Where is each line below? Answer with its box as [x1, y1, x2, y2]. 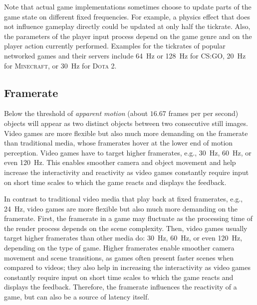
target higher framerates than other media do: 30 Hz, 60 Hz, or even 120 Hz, [4, 232, 243, 243]
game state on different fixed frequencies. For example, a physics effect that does [4, 11, 250, 21]
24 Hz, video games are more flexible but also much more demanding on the [4, 203, 238, 213]
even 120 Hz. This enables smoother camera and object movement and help [4, 157, 236, 167]
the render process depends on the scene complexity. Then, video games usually [4, 222, 248, 233]
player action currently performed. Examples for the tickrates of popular [4, 40, 226, 51]
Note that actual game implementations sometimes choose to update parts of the [4, 1, 252, 11]
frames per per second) [168, 108, 239, 118]
